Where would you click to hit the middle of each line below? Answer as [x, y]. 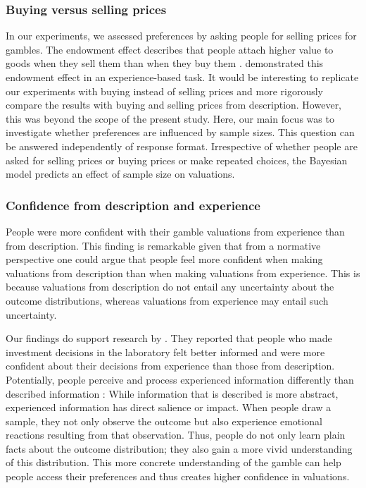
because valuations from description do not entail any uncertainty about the [170, 287]
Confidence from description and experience [133, 205]
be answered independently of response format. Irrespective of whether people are [182, 146]
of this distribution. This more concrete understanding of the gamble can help [173, 462]
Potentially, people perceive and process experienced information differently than [180, 379]
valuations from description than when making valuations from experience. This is [183, 273]
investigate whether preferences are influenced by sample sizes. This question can [180, 132]
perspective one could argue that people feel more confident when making [164, 259]
